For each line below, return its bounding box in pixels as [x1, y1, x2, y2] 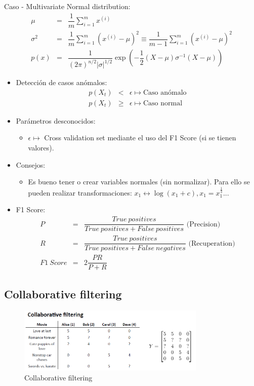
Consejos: [16, 159, 46, 170]
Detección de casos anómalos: [16, 77, 107, 88]
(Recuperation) [188, 240, 235, 247]
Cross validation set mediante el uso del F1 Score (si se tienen [44, 132, 236, 143]
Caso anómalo [143, 89, 187, 96]
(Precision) [186, 220, 221, 228]
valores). [28, 142, 54, 153]
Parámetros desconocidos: [16, 115, 96, 126]
